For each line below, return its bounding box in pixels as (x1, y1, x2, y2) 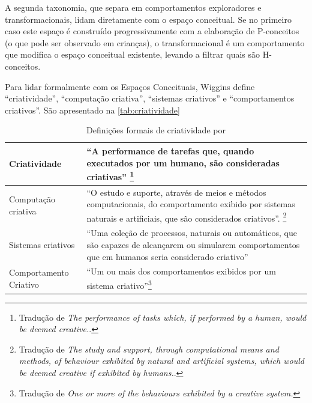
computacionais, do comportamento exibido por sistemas (86, 198, 295, 210)
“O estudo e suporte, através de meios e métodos (86, 186, 266, 198)
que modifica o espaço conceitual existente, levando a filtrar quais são (5, 48, 260, 61)
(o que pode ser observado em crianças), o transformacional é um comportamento (5, 36, 305, 49)
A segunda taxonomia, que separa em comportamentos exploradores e (5, 1, 262, 13)
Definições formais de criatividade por (86, 124, 226, 136)
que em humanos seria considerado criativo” (86, 250, 248, 262)
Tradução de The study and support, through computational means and (19, 342, 279, 355)
